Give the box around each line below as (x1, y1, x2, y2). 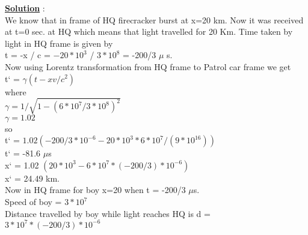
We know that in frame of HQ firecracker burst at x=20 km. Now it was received (5, 13, 304, 26)
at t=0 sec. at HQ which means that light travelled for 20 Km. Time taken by (5, 25, 293, 38)
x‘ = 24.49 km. (5, 171, 60, 184)
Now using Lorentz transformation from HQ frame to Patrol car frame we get (5, 60, 291, 73)
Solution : (5, 2, 45, 14)
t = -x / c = (5, 49, 51, 61)
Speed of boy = (5, 195, 62, 208)
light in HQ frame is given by (5, 37, 113, 49)
